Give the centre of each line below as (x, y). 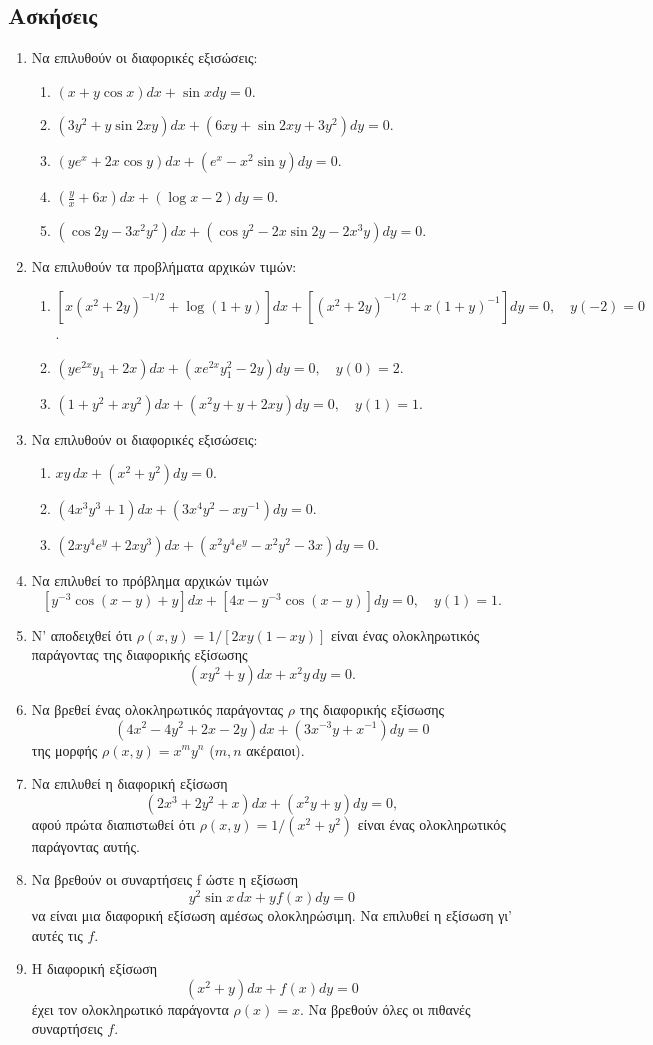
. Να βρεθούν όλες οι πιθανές (385, 1008)
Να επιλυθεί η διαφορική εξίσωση (129, 783)
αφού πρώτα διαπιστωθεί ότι (113, 823)
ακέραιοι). (275, 749)
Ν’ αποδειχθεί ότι (82, 634)
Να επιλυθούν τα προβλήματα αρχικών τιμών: (164, 266)
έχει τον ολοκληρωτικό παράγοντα (130, 1008)
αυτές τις (57, 934)
